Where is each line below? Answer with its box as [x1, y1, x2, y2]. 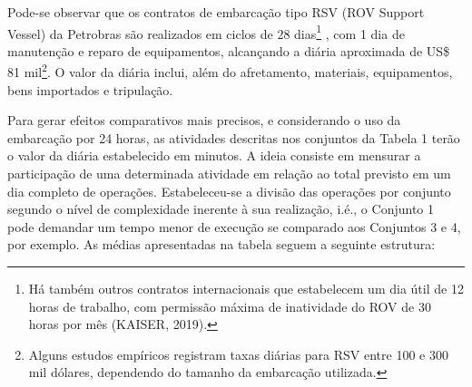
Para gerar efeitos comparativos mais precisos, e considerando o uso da [7, 111, 401, 130]
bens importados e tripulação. [7, 80, 173, 99]
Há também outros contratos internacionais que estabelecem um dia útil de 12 [28, 279, 464, 298]
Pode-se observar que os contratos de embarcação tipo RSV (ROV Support [7, 3, 425, 21]
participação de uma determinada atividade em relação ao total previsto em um [7, 164, 451, 183]
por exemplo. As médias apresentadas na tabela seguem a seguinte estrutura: [7, 235, 436, 254]
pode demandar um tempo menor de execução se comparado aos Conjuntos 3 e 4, [7, 217, 461, 236]
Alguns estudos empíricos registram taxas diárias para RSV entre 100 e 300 [28, 344, 448, 363]
